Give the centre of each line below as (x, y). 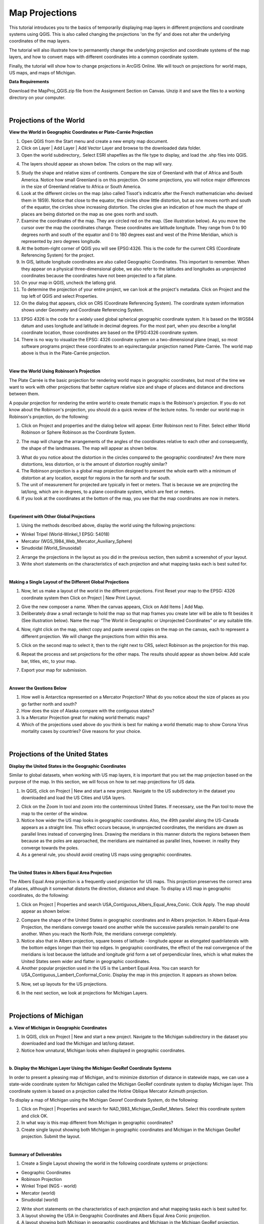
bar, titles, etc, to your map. (49, 661)
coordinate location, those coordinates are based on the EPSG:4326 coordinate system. (110, 332)
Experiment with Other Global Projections (52, 516)
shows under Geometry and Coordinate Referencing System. (83, 310)
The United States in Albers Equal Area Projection (60, 872)
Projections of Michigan (46, 1016)
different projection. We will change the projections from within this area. (95, 636)
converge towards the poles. (50, 847)
